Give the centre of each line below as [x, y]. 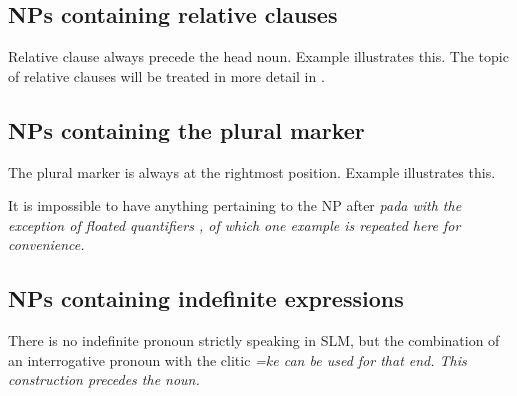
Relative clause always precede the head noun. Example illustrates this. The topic [258, 56]
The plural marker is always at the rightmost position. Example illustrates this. [252, 171]
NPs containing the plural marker [186, 129]
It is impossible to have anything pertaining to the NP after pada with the [235, 205]
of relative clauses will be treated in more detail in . [166, 75]
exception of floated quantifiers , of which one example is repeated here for [234, 224]
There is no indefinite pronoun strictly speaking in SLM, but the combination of [254, 340]
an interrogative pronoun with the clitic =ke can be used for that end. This [237, 359]
